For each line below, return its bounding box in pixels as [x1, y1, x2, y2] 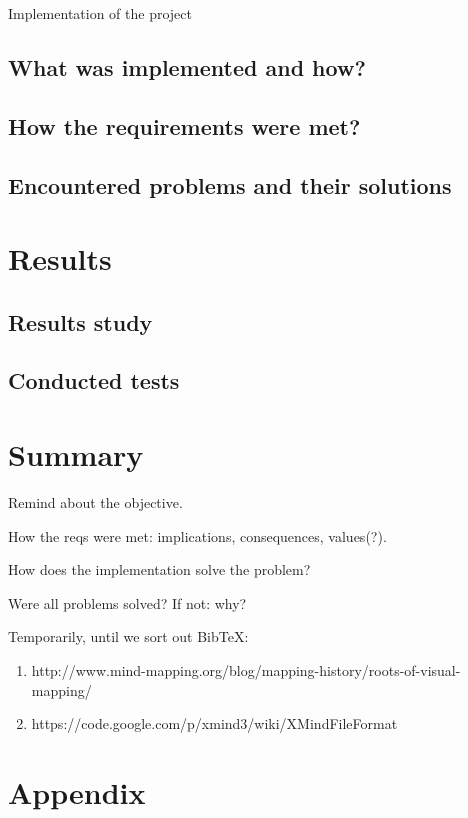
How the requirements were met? [8, 110, 361, 141]
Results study [8, 306, 153, 337]
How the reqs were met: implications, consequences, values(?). [8, 525, 387, 546]
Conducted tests [8, 365, 180, 396]
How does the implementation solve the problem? [8, 559, 311, 580]
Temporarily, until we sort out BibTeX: [8, 626, 249, 647]
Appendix [8, 771, 146, 812]
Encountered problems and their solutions [8, 169, 452, 200]
